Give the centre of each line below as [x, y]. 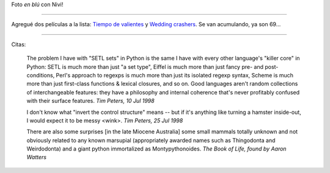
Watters [37, 157]
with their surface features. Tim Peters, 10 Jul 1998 [91, 101]
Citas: [19, 44]
